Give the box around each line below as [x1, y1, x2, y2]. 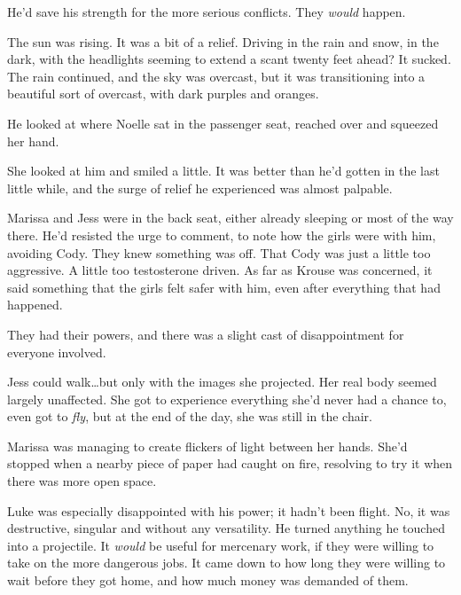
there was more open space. [7, 472, 157, 490]
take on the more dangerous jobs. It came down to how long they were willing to [7, 553, 446, 572]
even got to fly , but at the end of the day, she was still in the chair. [7, 407, 372, 426]
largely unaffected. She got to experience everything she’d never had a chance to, [7, 389, 447, 408]
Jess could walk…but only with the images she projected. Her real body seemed [7, 372, 437, 391]
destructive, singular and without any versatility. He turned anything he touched [7, 519, 445, 537]
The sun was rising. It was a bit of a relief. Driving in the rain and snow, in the [7, 32, 439, 51]
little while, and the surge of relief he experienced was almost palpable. [7, 178, 393, 197]
